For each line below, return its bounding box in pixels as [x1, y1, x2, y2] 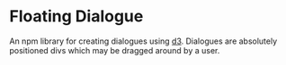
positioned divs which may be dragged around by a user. [9, 45, 220, 55]
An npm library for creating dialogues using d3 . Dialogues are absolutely [9, 36, 278, 46]
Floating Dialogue [9, 6, 144, 27]
